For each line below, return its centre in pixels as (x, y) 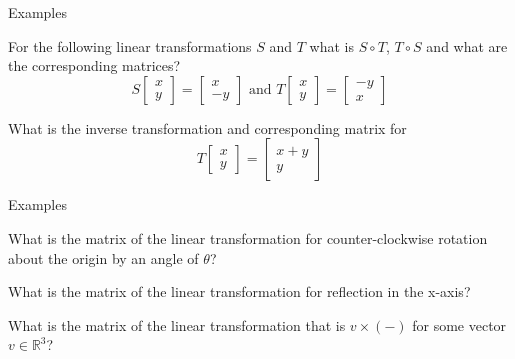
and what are (467, 45)
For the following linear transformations (130, 45)
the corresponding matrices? (94, 65)
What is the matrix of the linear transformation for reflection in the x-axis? (239, 291)
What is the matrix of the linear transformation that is (177, 324)
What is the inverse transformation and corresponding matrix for (207, 127)
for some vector (459, 324)
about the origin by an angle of (103, 257)
